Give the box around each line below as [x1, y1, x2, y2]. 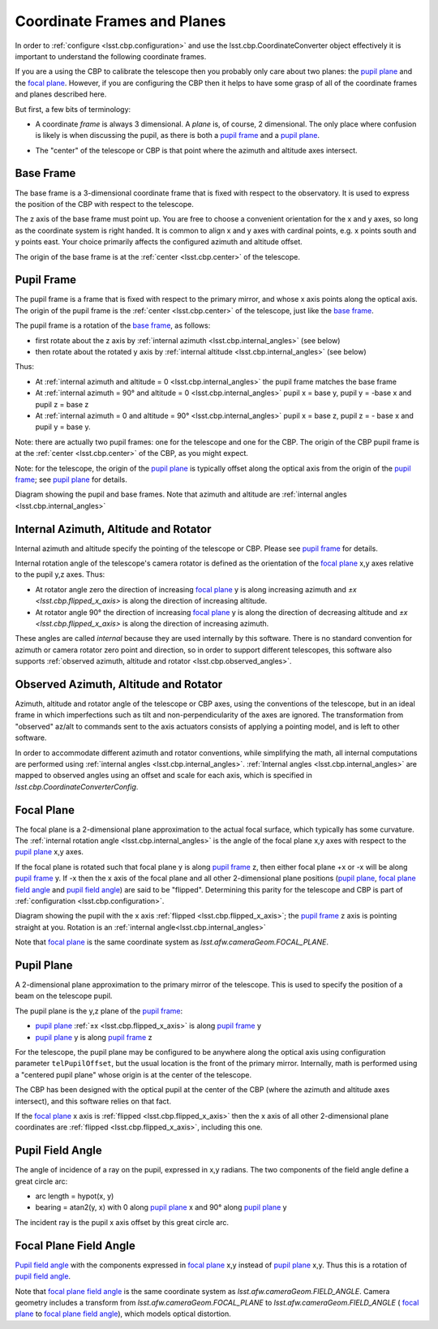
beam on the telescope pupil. [15, 991, 113, 1001]
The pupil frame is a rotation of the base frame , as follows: [15, 320, 211, 330]
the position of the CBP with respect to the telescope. [15, 199, 194, 209]
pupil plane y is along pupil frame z [35, 1032, 152, 1042]
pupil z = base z [35, 399, 89, 409]
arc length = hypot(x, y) [35, 1191, 114, 1201]
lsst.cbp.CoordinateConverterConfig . [15, 781, 139, 791]
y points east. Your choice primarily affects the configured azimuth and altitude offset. [15, 237, 303, 247]
